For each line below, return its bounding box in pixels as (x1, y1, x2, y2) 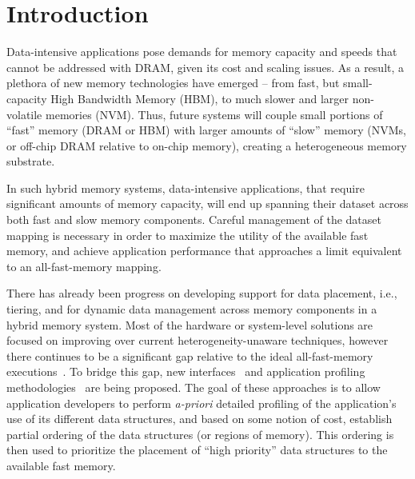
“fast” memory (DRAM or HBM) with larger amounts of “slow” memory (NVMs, (6, 122, 406, 138)
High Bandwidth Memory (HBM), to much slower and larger (50, 90, 349, 106)
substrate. (6, 153, 55, 170)
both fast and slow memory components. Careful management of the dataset (6, 211, 381, 228)
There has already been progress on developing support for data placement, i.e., (6, 285, 397, 301)
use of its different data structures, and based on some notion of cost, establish (6, 410, 393, 427)
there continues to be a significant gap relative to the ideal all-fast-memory (6, 347, 373, 364)
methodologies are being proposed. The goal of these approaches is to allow (6, 379, 381, 395)
